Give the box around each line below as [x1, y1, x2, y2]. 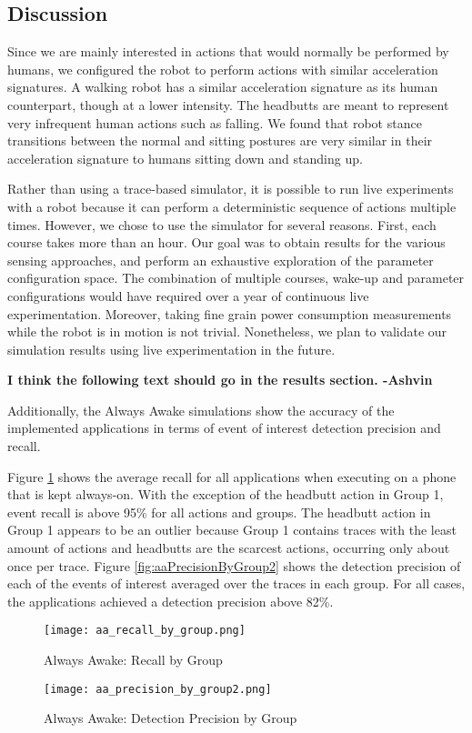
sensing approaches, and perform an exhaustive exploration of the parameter [7, 250, 434, 269]
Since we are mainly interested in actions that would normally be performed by [7, 42, 449, 61]
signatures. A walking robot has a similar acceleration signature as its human [7, 77, 438, 96]
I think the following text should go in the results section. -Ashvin [7, 370, 433, 389]
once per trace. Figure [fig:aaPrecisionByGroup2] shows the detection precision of [7, 556, 461, 575]
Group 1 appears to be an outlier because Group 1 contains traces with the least [7, 520, 457, 539]
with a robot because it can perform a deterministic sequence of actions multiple [7, 196, 457, 216]
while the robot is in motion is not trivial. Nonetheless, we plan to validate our [7, 322, 447, 341]
